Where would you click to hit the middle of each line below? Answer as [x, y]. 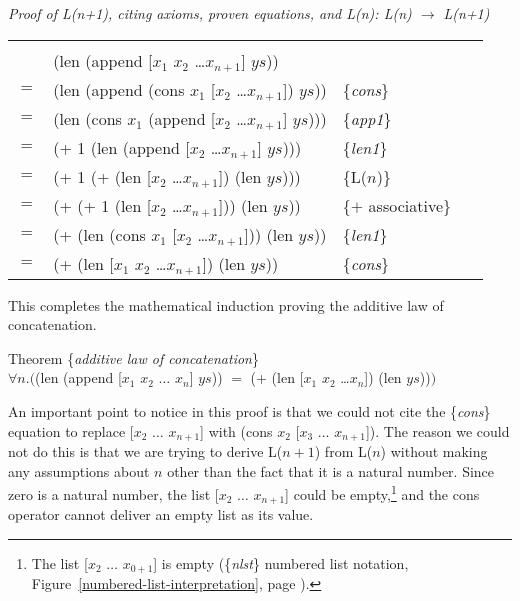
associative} [410, 205]
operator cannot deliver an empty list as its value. [161, 514]
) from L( [343, 451]
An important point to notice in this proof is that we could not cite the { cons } [249, 410]
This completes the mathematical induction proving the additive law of [226, 304]
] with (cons [236, 430]
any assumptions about [79, 470]
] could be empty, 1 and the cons [382, 492]
